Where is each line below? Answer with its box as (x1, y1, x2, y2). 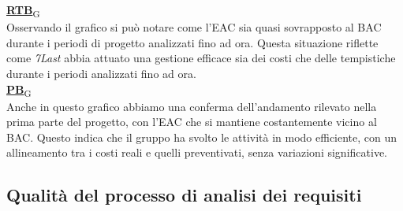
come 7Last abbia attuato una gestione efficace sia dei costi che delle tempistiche (6, 50, 396, 66)
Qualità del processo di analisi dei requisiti (6, 183, 362, 207)
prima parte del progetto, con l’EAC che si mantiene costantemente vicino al (6, 113, 377, 130)
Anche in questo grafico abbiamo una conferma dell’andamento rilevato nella (6, 98, 377, 114)
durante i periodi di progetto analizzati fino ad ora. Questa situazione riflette (6, 34, 379, 50)
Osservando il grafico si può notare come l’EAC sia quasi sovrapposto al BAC (6, 19, 382, 35)
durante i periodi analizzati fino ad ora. (6, 65, 196, 81)
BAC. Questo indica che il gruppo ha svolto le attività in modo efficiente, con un (6, 128, 397, 145)
